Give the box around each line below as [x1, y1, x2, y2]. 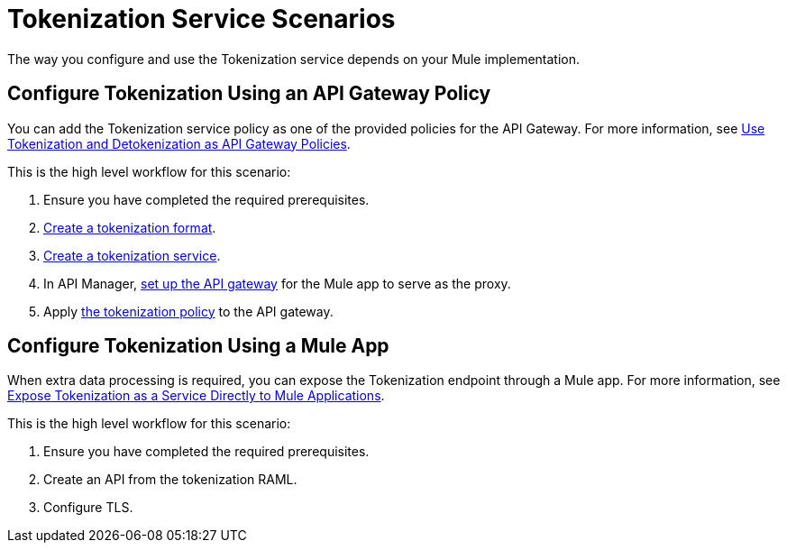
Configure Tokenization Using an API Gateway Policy [7, 82, 491, 105]
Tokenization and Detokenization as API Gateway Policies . [7, 135, 351, 151]
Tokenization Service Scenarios [7, 4, 396, 34]
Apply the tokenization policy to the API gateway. [43, 303, 334, 319]
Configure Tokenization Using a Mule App [7, 335, 389, 358]
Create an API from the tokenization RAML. [43, 472, 297, 488]
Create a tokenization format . [43, 219, 216, 235]
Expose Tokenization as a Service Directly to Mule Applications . [7, 388, 385, 404]
